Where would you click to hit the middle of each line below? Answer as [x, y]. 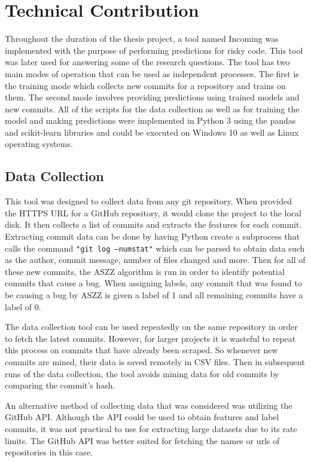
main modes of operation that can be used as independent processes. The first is [152, 73]
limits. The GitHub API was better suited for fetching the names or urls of [142, 440]
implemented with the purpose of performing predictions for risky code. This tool [154, 50]
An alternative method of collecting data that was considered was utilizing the [149, 405]
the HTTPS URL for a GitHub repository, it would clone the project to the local [153, 212]
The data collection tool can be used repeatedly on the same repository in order [151, 327]
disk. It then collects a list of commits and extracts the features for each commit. [153, 224]
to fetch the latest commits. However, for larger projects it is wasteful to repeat [150, 338]
